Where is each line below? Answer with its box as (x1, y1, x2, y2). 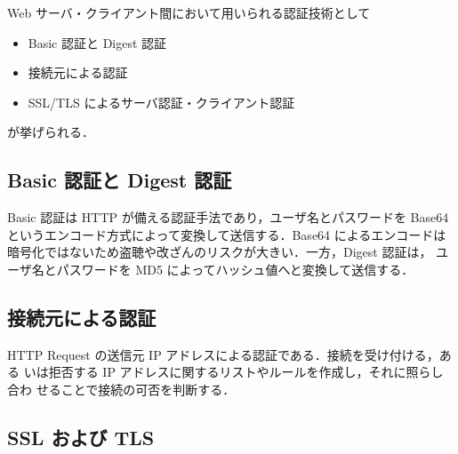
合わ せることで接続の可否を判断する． (7, 379, 236, 398)
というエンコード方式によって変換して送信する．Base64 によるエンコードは (7, 225, 446, 243)
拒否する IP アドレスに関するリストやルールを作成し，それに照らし (48, 362, 444, 381)
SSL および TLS (7, 423, 155, 450)
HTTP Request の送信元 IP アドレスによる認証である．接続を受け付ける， (7, 345, 439, 363)
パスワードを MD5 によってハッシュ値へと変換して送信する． (56, 259, 414, 278)
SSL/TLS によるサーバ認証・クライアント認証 (28, 92, 295, 111)
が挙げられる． (7, 123, 94, 141)
